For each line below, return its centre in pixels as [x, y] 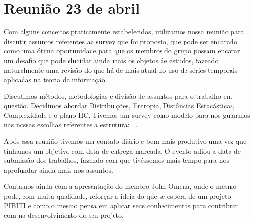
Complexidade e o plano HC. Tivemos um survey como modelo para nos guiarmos [127, 115]
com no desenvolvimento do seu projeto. [64, 215]
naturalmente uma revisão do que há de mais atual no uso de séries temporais [121, 70]
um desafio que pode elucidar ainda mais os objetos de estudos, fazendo [111, 60]
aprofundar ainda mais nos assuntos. [58, 169]
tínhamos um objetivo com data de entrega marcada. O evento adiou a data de [122, 150]
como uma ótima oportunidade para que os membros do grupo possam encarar [122, 51]
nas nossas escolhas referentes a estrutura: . [71, 124]
